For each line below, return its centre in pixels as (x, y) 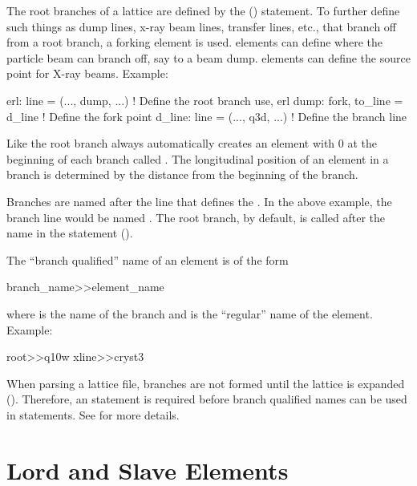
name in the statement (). (70, 233)
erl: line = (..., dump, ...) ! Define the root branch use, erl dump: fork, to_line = (205, 100)
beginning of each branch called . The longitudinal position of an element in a (198, 158)
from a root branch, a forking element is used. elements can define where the (194, 42)
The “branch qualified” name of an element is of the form (148, 259)
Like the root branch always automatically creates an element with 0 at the (192, 143)
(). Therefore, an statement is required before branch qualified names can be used (207, 399)
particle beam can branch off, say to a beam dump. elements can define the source (208, 57)
